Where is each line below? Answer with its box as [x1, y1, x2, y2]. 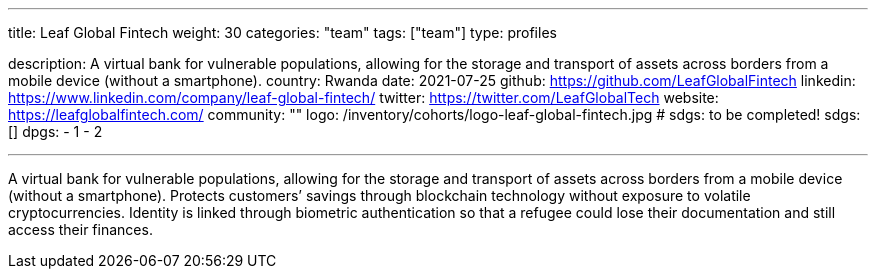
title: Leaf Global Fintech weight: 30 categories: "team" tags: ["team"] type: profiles [8, 24, 557, 41]
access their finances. [8, 221, 153, 238]
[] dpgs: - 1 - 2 [8, 123, 103, 140]
